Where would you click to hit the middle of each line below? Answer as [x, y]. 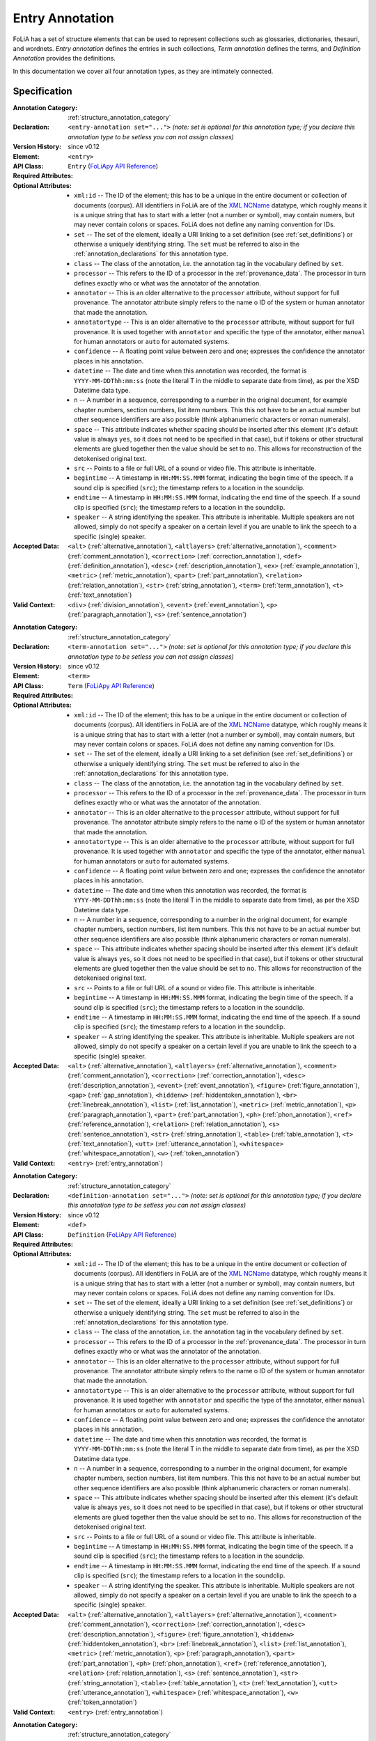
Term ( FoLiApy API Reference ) [111, 685]
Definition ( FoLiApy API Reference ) [122, 1234]
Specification [42, 91]
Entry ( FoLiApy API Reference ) [113, 166]
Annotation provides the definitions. [64, 58]
